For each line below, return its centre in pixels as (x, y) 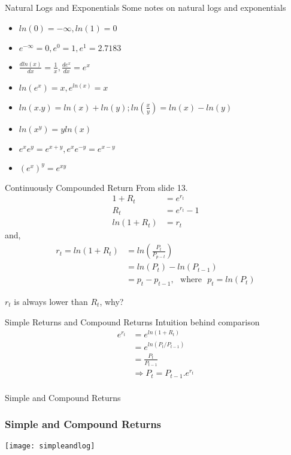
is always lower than (51, 301)
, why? (112, 301)
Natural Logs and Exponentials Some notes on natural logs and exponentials (145, 7)
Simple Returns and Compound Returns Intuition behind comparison (132, 321)
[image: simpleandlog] (50, 446)
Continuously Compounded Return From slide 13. (96, 187)
